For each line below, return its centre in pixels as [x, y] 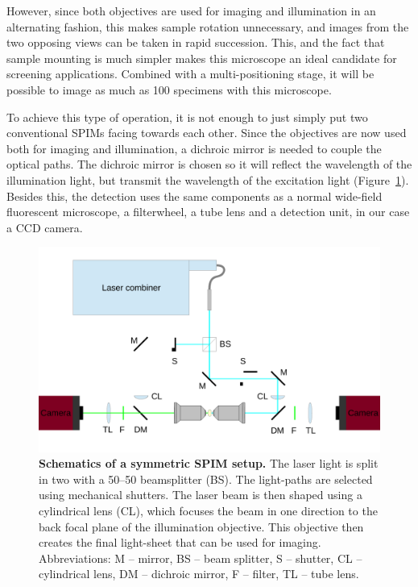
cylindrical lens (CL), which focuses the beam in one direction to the [208, 510]
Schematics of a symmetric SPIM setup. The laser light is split [209, 463]
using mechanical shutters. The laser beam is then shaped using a [201, 495]
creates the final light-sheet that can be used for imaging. [180, 542]
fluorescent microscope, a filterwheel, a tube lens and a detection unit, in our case [208, 212]
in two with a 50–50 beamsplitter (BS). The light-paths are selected [206, 479]
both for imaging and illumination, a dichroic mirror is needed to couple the [194, 148]
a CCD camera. [45, 227]
